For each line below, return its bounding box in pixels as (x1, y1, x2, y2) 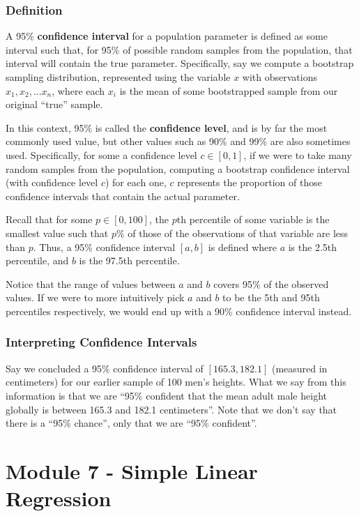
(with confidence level (6, 175, 98, 190)
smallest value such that (6, 225, 109, 240)
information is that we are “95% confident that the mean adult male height (6, 388, 327, 402)
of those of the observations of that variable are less (128, 225, 349, 240)
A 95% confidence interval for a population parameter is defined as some (6, 29, 328, 43)
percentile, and (6, 253, 69, 268)
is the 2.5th (288, 239, 337, 254)
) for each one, (105, 175, 167, 190)
